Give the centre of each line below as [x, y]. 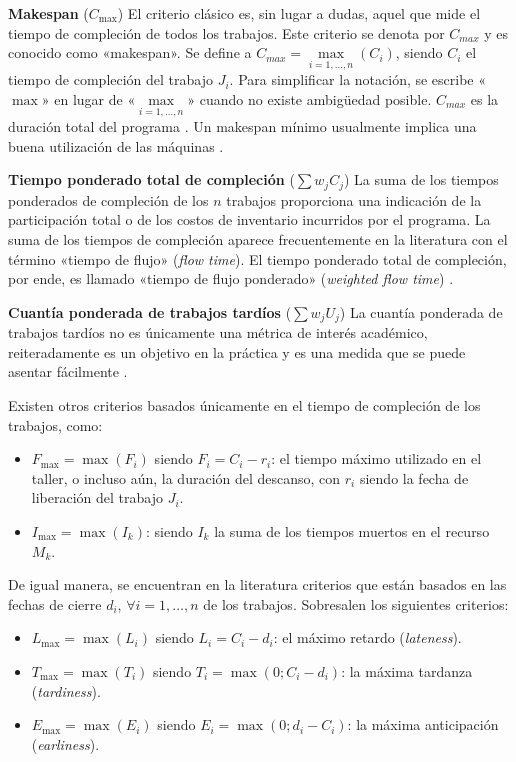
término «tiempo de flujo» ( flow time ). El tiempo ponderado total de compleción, [257, 258]
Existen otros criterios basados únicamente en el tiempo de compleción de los [244, 405]
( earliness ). [65, 743]
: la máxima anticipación [423, 724]
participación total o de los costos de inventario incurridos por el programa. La [249, 219]
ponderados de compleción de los [108, 199]
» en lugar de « [88, 99]
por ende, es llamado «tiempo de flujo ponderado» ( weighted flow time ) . [231, 278]
